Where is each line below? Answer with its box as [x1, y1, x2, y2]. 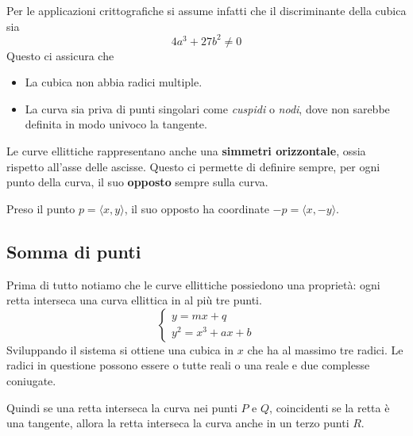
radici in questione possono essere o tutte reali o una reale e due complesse [6, 357, 370, 373]
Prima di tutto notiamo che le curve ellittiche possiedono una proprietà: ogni [6, 276, 380, 293]
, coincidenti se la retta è [269, 399, 390, 415]
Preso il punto [6, 200, 75, 216]
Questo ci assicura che [6, 47, 114, 63]
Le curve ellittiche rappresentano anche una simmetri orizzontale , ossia [6, 143, 366, 159]
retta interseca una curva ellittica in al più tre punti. [6, 292, 262, 308]
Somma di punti [6, 239, 141, 263]
